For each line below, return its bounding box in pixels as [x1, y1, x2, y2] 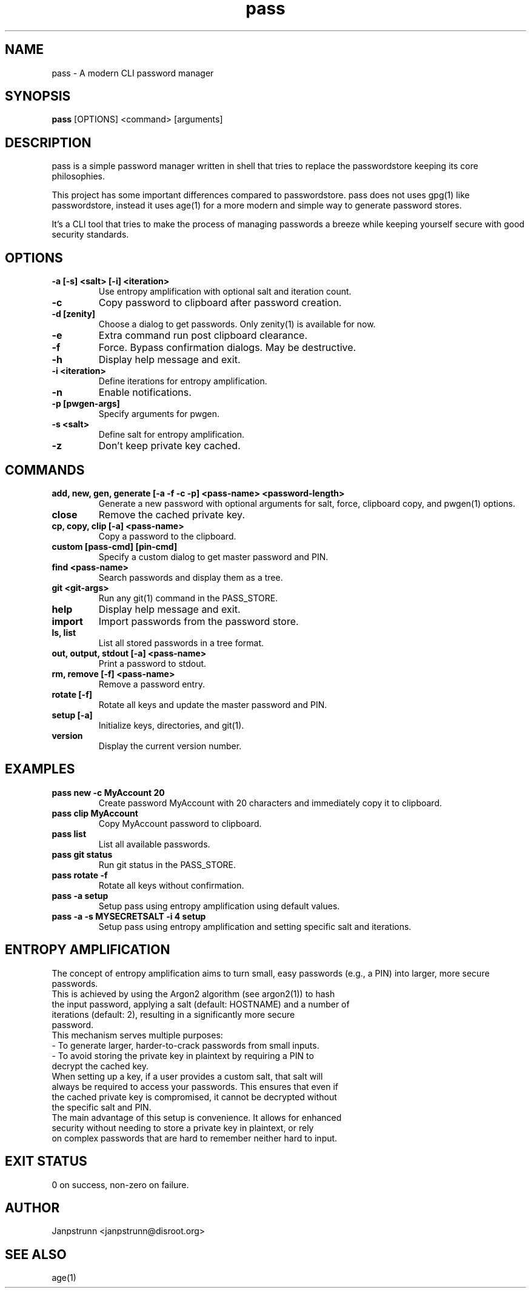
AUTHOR [5, 1200, 60, 1215]
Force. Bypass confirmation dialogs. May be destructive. [98, 341, 356, 354]
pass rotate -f [52, 869, 108, 880]
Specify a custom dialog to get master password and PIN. [98, 551, 329, 562]
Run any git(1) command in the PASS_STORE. [98, 592, 278, 603]
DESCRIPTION [5, 135, 92, 150]
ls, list [52, 627, 76, 638]
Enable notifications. [98, 386, 192, 399]
